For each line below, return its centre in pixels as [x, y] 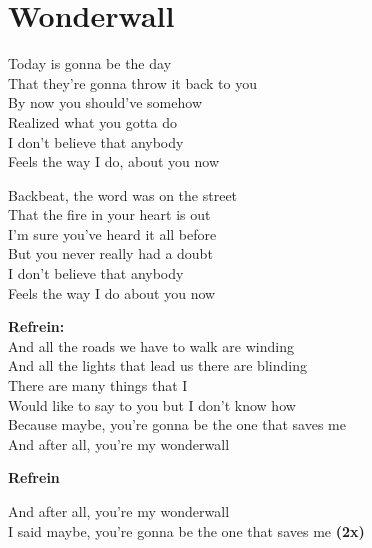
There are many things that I [98, 385]
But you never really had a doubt [110, 253]
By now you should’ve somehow [105, 102]
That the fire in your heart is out [109, 214]
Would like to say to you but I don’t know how [152, 404]
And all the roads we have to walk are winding [151, 345]
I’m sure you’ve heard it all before [112, 233]
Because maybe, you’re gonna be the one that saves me [177, 424]
